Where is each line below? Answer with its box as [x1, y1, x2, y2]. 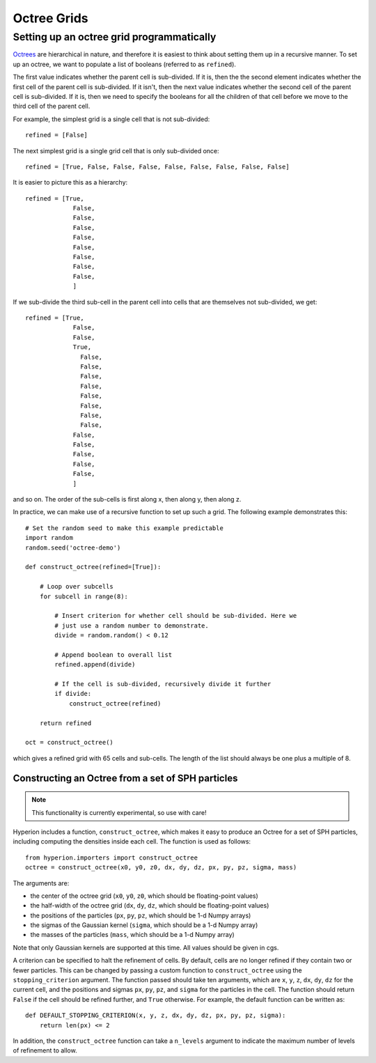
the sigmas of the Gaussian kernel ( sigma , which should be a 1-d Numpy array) [30, 921, 258, 929]
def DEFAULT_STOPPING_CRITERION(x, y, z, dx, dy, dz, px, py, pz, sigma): [25, 1011, 286, 1020]
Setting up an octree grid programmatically [13, 31, 217, 43]
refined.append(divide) [54, 660, 136, 669]
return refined [39, 719, 92, 727]
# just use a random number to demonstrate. [54, 621, 209, 630]
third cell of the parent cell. [13, 102, 91, 111]
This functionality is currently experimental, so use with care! [31, 808, 207, 816]
